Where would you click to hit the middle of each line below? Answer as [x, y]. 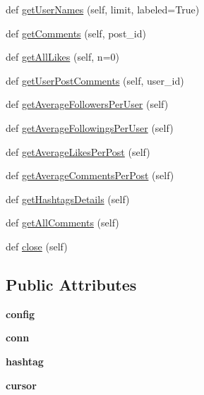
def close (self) [37, 246]
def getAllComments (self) [62, 223]
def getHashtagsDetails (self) [68, 199]
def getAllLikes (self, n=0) [62, 57]
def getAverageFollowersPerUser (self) [87, 104]
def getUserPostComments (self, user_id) [95, 80]
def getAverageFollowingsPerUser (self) [90, 127]
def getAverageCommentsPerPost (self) [90, 175]
